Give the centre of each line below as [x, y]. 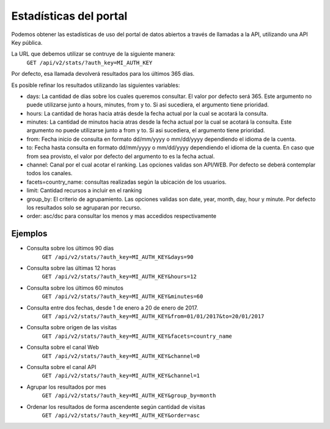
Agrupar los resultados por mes [66, 387]
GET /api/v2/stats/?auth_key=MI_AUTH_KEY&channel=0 [121, 356]
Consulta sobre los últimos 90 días [70, 248]
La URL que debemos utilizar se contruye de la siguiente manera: [93, 54]
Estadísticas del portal [69, 16]
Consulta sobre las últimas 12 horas [71, 268]
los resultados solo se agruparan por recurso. [84, 207]
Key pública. [27, 42]
